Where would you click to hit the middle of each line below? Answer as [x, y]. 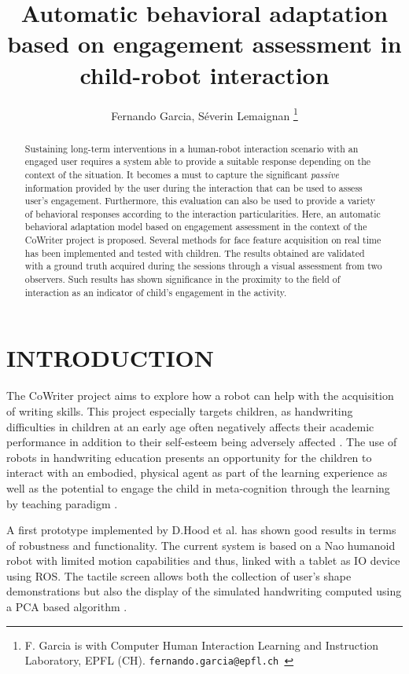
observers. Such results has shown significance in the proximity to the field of [182, 279]
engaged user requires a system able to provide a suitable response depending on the [198, 161]
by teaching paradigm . [62, 503]
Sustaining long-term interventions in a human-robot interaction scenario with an [192, 148]
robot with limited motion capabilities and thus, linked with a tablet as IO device [203, 560]
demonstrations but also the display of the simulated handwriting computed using [204, 591]
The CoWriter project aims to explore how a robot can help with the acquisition [200, 396]
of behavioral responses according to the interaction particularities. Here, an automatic [203, 213]
